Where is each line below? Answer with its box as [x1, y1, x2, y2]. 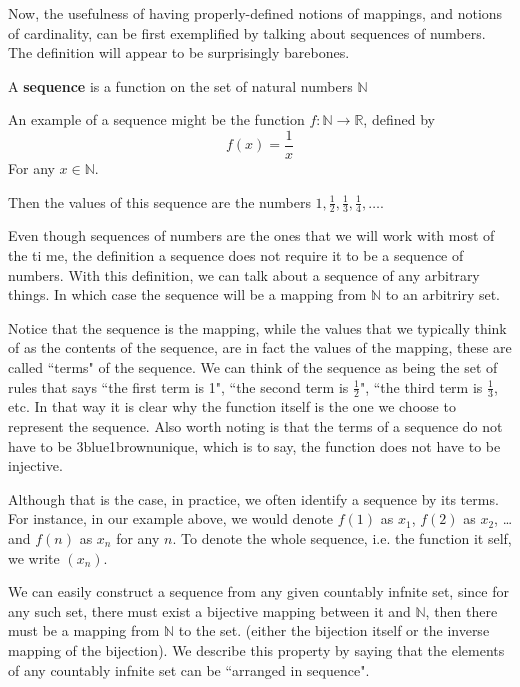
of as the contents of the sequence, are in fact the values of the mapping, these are [8, 337, 512, 358]
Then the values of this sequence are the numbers [8, 191, 311, 212]
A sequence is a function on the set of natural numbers [8, 75, 353, 96]
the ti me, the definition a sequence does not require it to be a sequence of [8, 245, 464, 266]
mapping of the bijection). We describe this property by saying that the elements [8, 639, 505, 660]
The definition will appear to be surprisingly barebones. [8, 42, 350, 63]
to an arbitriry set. [385, 284, 501, 305]
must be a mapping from [8, 620, 160, 641]
